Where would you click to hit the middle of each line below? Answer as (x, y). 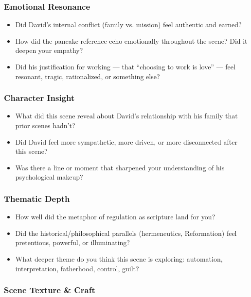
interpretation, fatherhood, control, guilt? (77, 268)
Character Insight (39, 98)
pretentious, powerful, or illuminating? (72, 242)
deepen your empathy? (49, 50)
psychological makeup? (49, 177)
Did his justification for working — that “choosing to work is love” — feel (125, 66)
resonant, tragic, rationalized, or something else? (88, 76)
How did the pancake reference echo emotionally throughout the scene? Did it (131, 41)
